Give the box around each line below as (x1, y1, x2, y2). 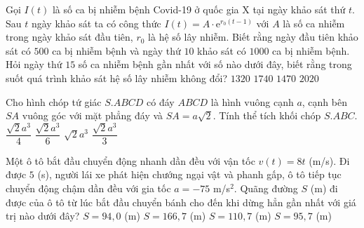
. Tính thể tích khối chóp (213, 108, 321, 123)
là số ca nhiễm (283, 15, 345, 30)
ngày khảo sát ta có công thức (31, 15, 161, 30)
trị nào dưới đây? (6, 208, 80, 223)
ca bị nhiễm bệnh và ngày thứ (52, 43, 181, 58)
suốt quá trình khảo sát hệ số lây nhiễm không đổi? (6, 70, 228, 85)
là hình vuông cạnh (210, 94, 294, 109)
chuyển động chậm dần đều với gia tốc (6, 181, 171, 196)
